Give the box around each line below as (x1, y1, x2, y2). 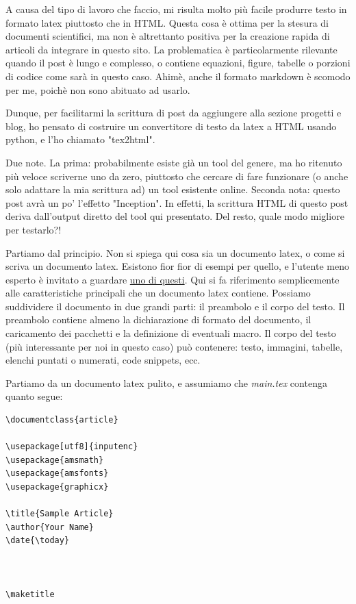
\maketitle (5, 589, 55, 599)
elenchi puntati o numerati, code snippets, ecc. (5, 353, 201, 367)
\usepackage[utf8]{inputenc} (5, 442, 138, 452)
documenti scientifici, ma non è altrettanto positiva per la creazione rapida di (5, 29, 330, 43)
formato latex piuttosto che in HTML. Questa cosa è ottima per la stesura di (5, 15, 329, 29)
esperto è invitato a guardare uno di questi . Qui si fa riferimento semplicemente (5, 272, 340, 286)
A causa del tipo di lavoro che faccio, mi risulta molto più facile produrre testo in (5, 2, 347, 16)
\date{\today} (5, 536, 70, 546)
